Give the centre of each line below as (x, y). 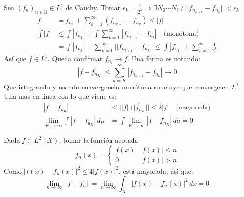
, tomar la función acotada (99, 140)
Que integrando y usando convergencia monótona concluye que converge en (117, 86)
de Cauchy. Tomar (93, 7)
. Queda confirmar (75, 58)
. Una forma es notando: (164, 58)
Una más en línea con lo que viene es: (60, 96)
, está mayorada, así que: (156, 170)
